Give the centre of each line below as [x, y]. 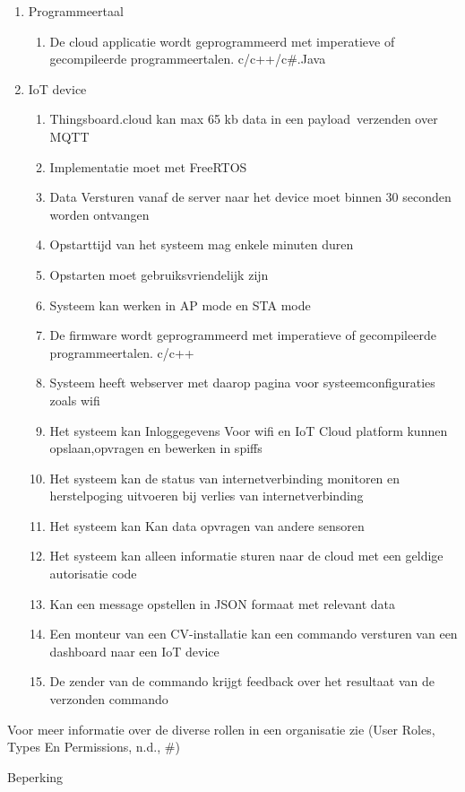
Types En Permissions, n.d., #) [94, 747]
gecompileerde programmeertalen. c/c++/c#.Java [188, 59]
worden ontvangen [99, 214]
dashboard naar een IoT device [134, 651]
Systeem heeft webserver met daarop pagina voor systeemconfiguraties [242, 383]
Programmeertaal [76, 11]
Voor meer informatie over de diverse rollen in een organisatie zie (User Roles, [221, 729]
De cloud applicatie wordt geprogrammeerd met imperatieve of [222, 41]
